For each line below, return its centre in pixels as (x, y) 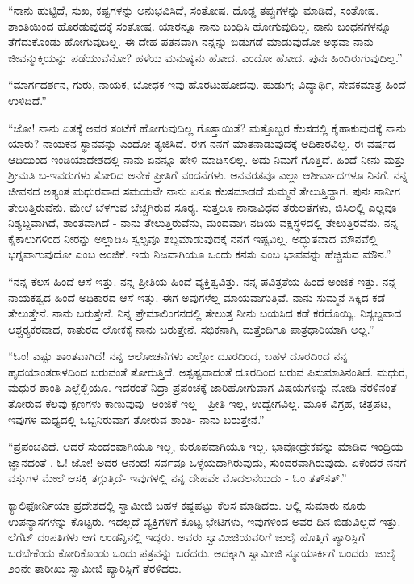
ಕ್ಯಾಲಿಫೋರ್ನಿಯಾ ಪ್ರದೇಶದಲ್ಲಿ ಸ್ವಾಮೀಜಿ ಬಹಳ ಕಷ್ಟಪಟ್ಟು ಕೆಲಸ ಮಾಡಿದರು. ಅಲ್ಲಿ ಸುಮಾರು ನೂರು (187, 505)
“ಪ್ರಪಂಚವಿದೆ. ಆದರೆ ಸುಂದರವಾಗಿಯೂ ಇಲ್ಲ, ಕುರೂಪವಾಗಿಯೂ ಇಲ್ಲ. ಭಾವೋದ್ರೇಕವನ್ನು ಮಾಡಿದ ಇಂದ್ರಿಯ (206, 446)
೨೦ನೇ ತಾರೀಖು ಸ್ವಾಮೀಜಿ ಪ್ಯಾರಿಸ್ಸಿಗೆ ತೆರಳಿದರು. (95, 568)
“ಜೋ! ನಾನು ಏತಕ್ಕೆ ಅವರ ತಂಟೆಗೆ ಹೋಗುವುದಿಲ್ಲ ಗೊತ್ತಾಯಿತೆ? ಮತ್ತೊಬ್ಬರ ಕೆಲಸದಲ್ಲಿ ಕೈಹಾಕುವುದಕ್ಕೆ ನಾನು (207, 127)
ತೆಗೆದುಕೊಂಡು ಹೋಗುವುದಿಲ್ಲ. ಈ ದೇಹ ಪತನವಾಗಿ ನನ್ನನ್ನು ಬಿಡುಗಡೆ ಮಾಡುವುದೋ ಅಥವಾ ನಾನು (191, 42)
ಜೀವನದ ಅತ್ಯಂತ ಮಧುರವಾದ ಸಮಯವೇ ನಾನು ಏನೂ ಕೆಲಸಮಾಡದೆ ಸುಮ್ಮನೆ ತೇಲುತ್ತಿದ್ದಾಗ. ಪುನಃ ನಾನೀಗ (205, 190)
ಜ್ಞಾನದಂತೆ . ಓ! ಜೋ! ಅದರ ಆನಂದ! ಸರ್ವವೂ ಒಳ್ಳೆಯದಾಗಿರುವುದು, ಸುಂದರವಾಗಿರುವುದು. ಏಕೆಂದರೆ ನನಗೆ (207, 462)
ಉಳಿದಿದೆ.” (27, 100)
